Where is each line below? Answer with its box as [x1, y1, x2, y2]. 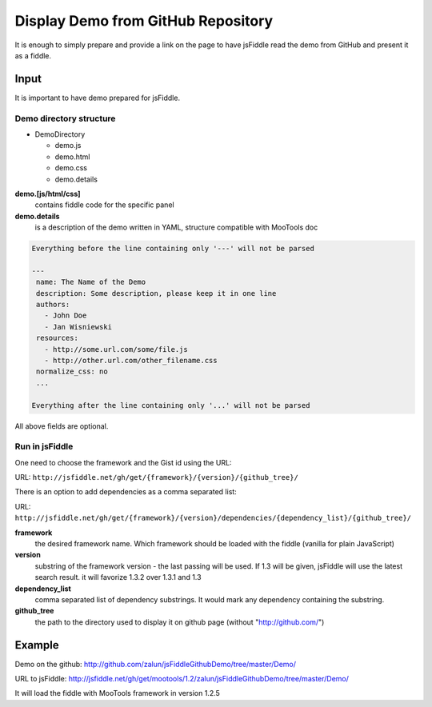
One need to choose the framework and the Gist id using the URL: [14, 457, 232, 467]
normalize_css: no [36, 367, 108, 376]
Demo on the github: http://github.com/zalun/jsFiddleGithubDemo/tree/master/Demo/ [14, 659, 296, 669]
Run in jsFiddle [14, 441, 74, 452]
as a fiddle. [14, 50, 52, 60]
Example [14, 638, 59, 652]
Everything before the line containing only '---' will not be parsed [31, 244, 315, 254]
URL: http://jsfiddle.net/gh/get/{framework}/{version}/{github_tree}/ [14, 473, 299, 482]
